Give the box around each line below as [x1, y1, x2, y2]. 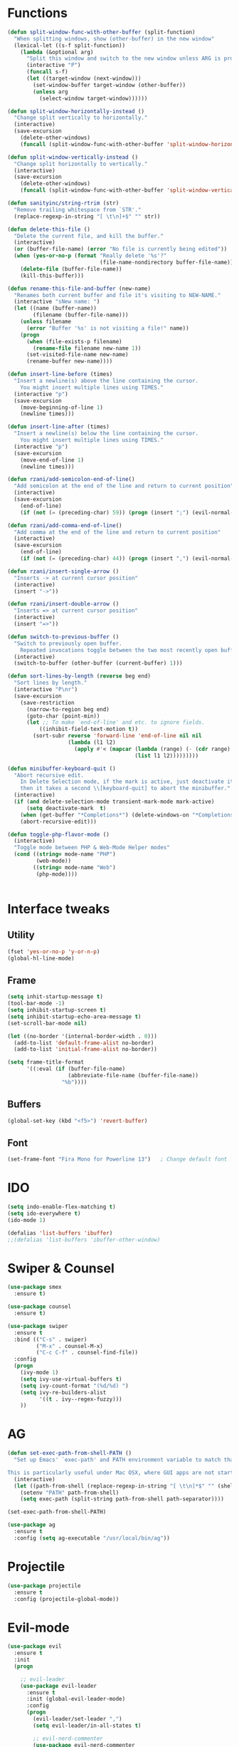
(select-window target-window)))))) [38, 95, 148, 102]
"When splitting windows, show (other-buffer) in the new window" [14, 35, 215, 42]
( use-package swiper [7, 1322, 69, 1329]
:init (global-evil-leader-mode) [26, 1696, 126, 1703]
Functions [7, 5, 68, 21]
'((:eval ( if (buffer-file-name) [26, 1065, 126, 1073]
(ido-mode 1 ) [7, 1216, 46, 1223]
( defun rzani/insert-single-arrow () [7, 568, 119, 575]
